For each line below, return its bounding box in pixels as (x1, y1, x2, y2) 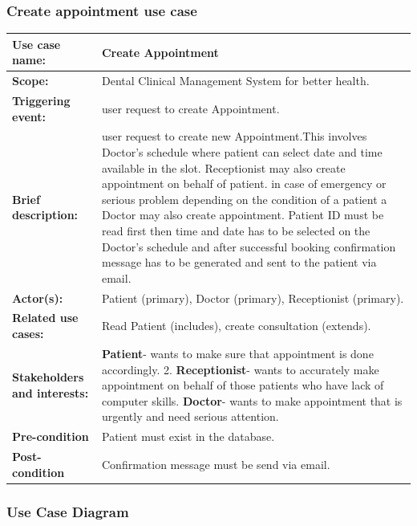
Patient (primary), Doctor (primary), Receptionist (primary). (101, 289, 404, 306)
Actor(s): (12, 289, 63, 306)
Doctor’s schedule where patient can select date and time (101, 144, 383, 161)
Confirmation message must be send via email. (101, 455, 330, 472)
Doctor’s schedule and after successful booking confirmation (101, 238, 396, 255)
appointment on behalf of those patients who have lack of (101, 377, 384, 393)
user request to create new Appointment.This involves (101, 128, 367, 145)
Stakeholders (12, 369, 84, 385)
